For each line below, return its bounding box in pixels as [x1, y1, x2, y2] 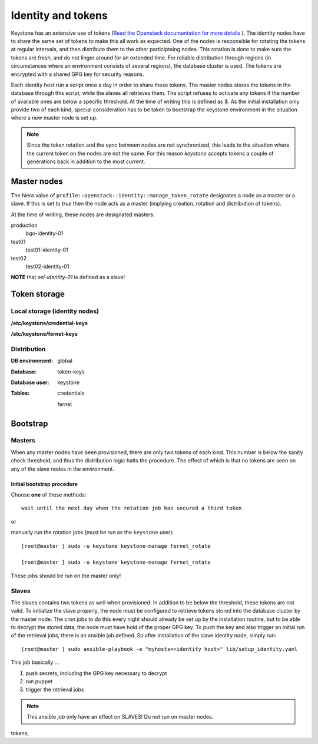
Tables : [11, 389, 29, 397]
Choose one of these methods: [11, 491, 87, 498]
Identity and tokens [11, 9, 108, 22]
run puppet [25, 678, 53, 685]
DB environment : [11, 357, 54, 365]
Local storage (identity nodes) [11, 307, 100, 315]
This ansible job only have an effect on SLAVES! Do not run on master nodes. [26, 713, 214, 720]
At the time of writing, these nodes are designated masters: [11, 211, 155, 218]
